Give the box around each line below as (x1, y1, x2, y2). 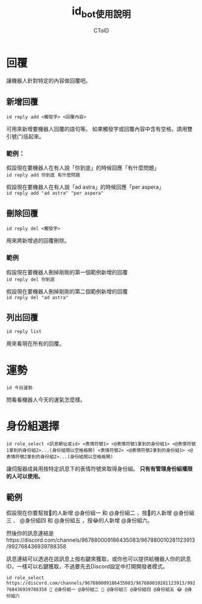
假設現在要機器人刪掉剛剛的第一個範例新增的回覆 (6, 269, 128, 276)
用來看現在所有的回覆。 (6, 340, 65, 348)
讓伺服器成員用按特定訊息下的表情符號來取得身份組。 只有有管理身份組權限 (6, 465, 193, 472)
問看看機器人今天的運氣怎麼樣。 (6, 396, 86, 404)
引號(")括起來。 (6, 133, 45, 140)
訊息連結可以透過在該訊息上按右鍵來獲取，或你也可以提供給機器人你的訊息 (6, 555, 191, 562)
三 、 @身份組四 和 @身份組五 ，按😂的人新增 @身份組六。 (6, 517, 153, 524)
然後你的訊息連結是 (6, 530, 54, 536)
